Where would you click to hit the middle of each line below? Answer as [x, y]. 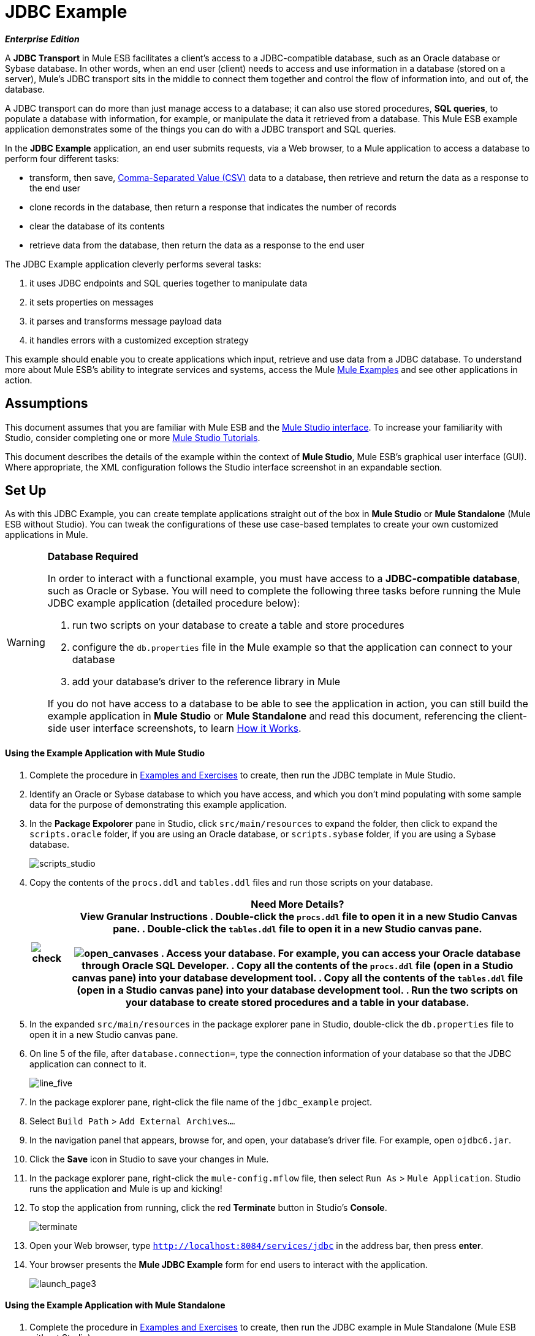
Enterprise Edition [42, 39]
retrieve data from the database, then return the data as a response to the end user [197, 245]
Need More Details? [298, 904]
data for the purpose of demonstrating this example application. [158, 804]
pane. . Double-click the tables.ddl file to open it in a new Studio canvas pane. [298, 928]
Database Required [93, 557]
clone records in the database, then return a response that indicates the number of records [213, 207]
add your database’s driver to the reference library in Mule [206, 682]
